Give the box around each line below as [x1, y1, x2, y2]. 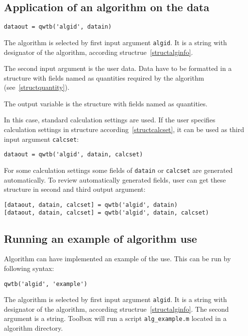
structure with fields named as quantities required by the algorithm [4, 72, 204, 83]
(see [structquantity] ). [4, 82, 69, 92]
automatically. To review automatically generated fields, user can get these [4, 174, 226, 185]
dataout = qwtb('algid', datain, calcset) [4, 151, 143, 158]
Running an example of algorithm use [4, 231, 197, 246]
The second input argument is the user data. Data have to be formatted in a [4, 63, 232, 73]
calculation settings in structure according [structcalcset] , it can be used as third [4, 124, 245, 134]
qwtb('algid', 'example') [4, 280, 87, 287]
